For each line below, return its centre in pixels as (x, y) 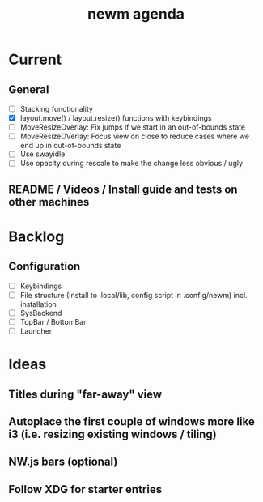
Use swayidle (42, 154)
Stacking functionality (56, 109)
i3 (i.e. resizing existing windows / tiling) (112, 434)
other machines (49, 202)
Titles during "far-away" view (85, 394)
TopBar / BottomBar (53, 321)
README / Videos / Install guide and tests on (123, 189)
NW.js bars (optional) (63, 462)
